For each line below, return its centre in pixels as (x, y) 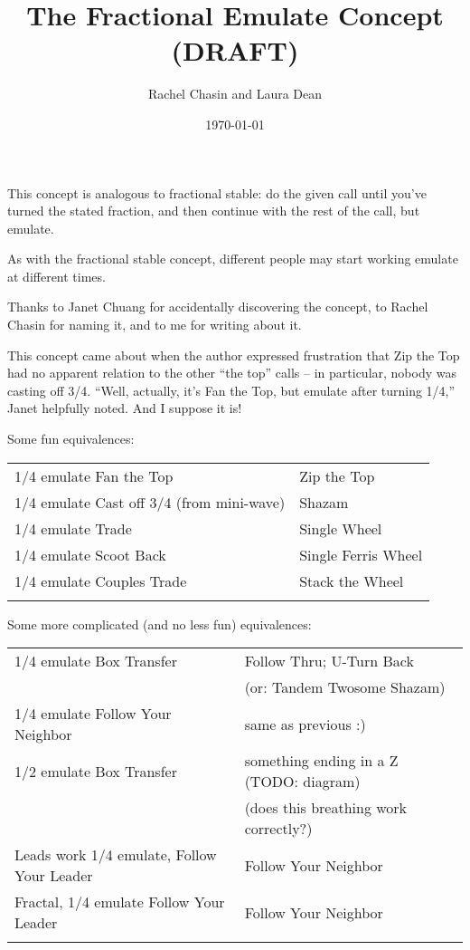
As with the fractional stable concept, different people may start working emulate (233, 259)
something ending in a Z (321, 761)
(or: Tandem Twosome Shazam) (345, 687)
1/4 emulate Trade (73, 528)
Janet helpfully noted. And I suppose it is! (125, 408)
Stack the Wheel (352, 581)
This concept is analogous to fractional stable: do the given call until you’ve (217, 192)
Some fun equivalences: (71, 439)
